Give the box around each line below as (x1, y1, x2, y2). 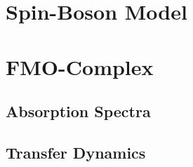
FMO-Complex (6, 52, 154, 81)
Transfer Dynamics (6, 141, 146, 163)
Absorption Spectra (6, 100, 151, 122)
